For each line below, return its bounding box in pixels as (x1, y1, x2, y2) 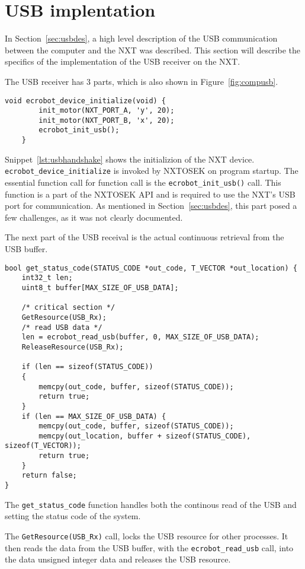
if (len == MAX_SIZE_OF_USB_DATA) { (21, 412, 166, 421)
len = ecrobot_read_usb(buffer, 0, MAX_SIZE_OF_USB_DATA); (21, 333, 259, 342)
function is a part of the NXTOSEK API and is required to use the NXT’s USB (5, 187, 296, 200)
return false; (21, 471, 77, 480)
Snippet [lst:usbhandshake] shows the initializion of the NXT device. (5, 152, 255, 165)
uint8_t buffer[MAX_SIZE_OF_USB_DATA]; (21, 283, 179, 292)
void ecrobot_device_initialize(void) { (5, 96, 166, 105)
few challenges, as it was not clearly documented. (5, 211, 183, 223)
